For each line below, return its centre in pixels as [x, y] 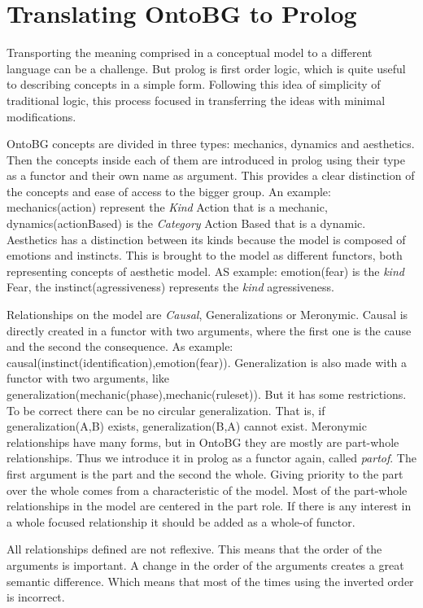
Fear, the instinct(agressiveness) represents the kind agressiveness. [171, 287]
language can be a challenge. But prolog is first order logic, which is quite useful [206, 68]
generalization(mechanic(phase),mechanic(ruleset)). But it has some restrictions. [207, 394]
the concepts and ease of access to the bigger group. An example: [169, 191]
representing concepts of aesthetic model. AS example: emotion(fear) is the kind [205, 271]
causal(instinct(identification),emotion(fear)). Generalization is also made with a [207, 362]
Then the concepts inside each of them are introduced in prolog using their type [206, 159]
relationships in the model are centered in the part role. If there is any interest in [209, 506]
